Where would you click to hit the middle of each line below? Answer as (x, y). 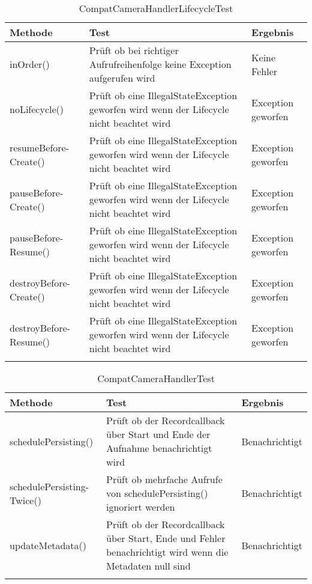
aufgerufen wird (122, 78)
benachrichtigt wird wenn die (167, 552)
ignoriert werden (141, 507)
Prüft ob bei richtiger (134, 50)
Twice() (25, 500)
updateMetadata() (48, 545)
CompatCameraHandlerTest (156, 378)
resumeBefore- (40, 147)
